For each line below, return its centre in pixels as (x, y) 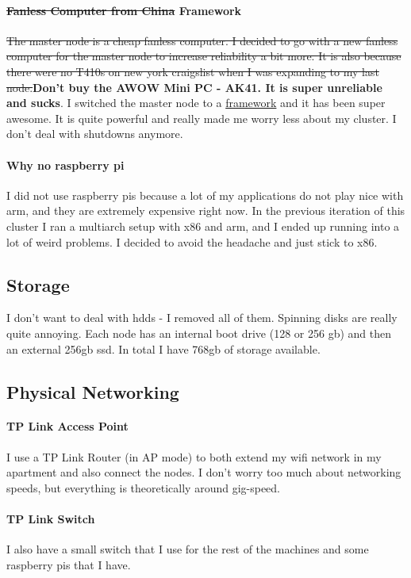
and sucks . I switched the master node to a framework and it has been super (196, 103)
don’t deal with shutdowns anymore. (95, 134)
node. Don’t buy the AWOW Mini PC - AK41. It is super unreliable (194, 87)
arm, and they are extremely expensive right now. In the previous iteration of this (206, 211)
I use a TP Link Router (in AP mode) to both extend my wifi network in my (194, 456)
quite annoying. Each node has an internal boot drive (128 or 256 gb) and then (199, 333)
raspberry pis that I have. (69, 564)
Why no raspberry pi (65, 165)
